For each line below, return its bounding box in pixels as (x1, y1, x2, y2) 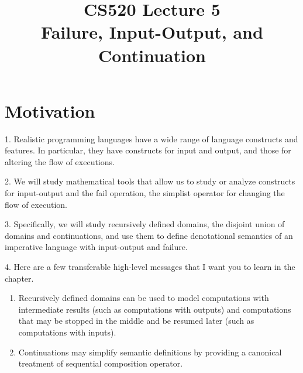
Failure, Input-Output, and (41, 20, 263, 44)
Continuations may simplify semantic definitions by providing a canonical (18, 345, 282, 358)
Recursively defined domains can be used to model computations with (18, 292, 269, 304)
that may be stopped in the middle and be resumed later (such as (18, 314, 254, 327)
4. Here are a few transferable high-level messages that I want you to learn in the (5, 261, 295, 273)
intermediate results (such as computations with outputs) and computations (18, 303, 291, 315)
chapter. (5, 272, 34, 284)
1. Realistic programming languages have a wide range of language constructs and (5, 132, 298, 145)
